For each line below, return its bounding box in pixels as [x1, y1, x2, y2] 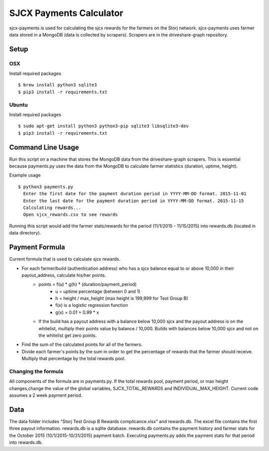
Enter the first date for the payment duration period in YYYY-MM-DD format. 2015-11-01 [23, 191, 247, 197]
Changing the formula [9, 368, 63, 375]
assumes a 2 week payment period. [9, 392, 83, 399]
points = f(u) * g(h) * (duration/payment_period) [38, 281, 137, 287]
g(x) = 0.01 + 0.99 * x [55, 309, 99, 315]
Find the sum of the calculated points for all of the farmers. [21, 342, 143, 348]
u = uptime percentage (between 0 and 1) [55, 288, 140, 294]
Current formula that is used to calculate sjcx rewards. [9, 256, 121, 262]
